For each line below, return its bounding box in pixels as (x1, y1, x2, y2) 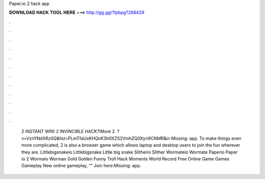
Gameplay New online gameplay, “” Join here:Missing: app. (21, 163, 141, 169)
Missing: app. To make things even (171, 135, 241, 141)
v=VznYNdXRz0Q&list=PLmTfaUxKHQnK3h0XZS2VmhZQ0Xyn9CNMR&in (21, 135, 170, 141)
